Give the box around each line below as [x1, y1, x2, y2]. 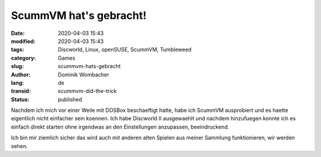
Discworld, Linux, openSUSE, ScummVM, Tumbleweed [58, 46, 192, 53]
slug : [11, 63, 24, 70]
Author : [11, 71, 31, 78]
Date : [11, 30, 25, 37]
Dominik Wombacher [58, 71, 109, 78]
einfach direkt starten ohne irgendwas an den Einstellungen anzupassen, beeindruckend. [11, 123, 229, 130]
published [58, 95, 83, 103]
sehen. [11, 142, 28, 149]
